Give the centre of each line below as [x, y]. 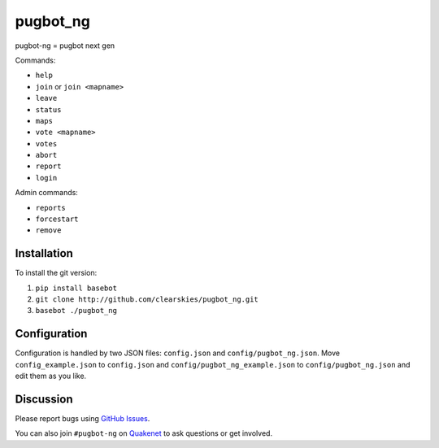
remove [48, 231]
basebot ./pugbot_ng [76, 311]
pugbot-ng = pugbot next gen [65, 46]
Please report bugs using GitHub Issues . [83, 419]
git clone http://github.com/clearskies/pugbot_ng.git [147, 300]
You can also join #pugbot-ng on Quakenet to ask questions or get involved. [143, 433]
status [48, 109]
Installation [44, 253]
